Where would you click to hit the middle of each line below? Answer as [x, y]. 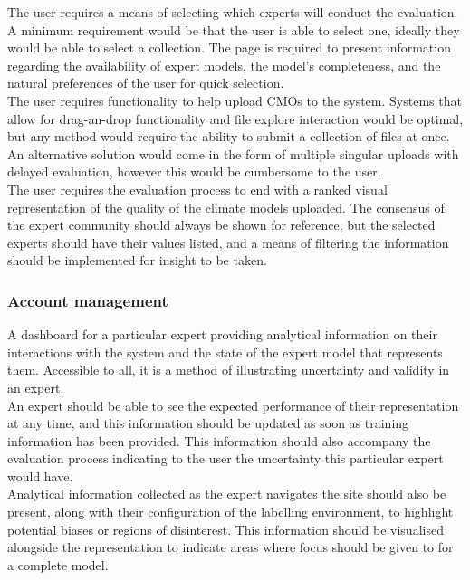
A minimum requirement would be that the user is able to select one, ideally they [234, 29]
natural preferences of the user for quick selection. [146, 83]
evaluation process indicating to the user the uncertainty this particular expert [225, 458]
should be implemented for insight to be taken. [137, 260]
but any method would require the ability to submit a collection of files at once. [229, 136]
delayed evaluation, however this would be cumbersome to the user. [194, 171]
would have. [40, 475]
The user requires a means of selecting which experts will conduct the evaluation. [233, 12]
